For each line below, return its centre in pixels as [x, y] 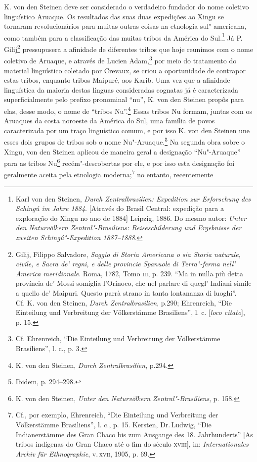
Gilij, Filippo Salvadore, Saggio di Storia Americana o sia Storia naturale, [128, 254]
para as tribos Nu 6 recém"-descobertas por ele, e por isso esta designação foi [119, 162]
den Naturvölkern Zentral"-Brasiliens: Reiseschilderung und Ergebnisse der [128, 228]
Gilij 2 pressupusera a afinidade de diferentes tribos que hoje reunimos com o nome [128, 48]
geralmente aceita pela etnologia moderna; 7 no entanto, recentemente [109, 174]
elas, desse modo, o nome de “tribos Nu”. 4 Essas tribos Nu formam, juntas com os [128, 110]
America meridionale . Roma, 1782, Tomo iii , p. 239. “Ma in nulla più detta [129, 273]
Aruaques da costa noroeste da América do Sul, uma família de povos [109, 121]
